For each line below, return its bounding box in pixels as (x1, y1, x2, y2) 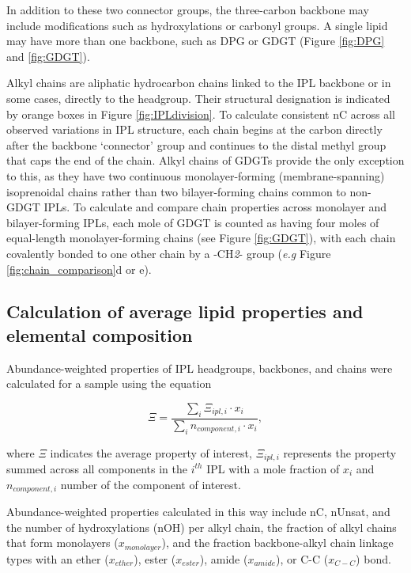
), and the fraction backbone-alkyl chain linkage (161, 534, 394, 551)
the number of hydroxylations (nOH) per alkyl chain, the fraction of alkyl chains (6, 518, 397, 535)
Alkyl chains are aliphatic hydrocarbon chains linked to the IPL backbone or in (6, 74, 391, 91)
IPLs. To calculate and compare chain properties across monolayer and (43, 199, 387, 215)
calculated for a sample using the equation (6, 375, 212, 392)
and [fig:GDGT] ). (6, 47, 90, 64)
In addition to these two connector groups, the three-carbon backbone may (6, 2, 369, 17)
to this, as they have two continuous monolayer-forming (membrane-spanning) (6, 167, 385, 184)
